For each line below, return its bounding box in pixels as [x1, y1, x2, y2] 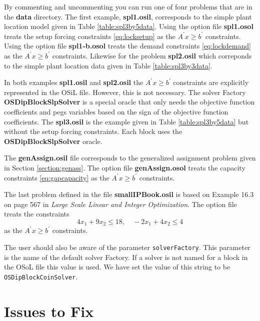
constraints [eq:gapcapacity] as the [4, 172, 109, 182]
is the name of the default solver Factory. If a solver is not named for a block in [4, 251, 248, 262]
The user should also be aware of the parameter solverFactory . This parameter [4, 241, 250, 252]
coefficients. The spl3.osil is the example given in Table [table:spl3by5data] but [4, 116, 249, 126]
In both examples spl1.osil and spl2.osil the [4, 77, 143, 87]
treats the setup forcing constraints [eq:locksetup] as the [4, 30, 175, 41]
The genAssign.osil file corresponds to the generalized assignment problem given [4, 152, 256, 163]
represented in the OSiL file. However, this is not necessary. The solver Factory [4, 86, 246, 97]
